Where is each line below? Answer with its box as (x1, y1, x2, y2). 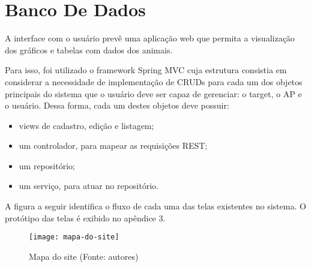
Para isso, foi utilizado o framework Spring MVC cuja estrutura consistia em (5, 64, 287, 76)
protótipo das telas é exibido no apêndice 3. (5, 211, 166, 224)
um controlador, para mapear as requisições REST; (19, 139, 208, 152)
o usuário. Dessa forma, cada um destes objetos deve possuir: (5, 99, 229, 112)
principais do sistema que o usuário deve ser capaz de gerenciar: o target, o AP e (5, 87, 302, 100)
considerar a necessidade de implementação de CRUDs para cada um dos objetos (5, 75, 303, 88)
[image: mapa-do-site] (29, 233, 119, 242)
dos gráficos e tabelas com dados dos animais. (5, 43, 173, 56)
